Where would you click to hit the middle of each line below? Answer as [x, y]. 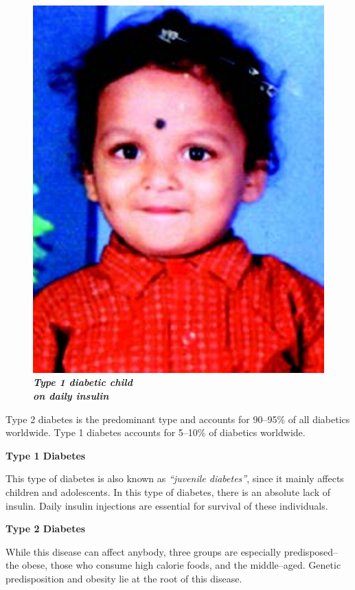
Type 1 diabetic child [83, 382]
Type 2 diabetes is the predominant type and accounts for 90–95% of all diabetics [178, 419]
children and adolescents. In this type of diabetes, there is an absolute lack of [168, 492]
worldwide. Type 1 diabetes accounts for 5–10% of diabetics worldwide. [156, 432]
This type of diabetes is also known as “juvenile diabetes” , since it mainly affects [175, 478]
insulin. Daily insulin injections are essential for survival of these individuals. [167, 505]
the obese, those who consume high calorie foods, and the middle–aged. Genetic [173, 565]
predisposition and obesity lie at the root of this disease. [124, 578]
